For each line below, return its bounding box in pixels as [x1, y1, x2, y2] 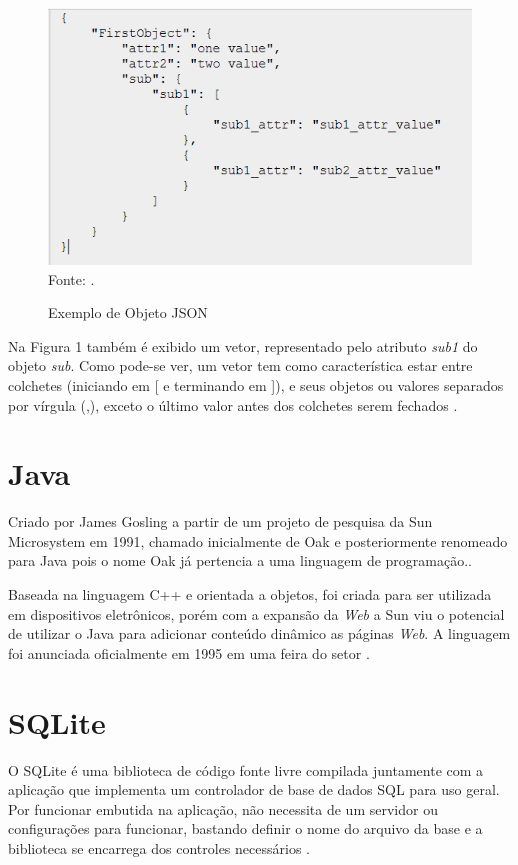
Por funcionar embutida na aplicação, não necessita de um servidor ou [8, 798, 438, 819]
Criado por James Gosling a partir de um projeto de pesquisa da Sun [8, 511, 433, 532]
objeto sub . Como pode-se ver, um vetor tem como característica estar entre [8, 355, 473, 376]
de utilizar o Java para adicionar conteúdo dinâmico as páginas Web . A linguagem [8, 623, 511, 644]
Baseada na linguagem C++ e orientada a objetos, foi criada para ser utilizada [8, 584, 492, 605]
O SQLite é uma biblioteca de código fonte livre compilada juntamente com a [8, 759, 484, 780]
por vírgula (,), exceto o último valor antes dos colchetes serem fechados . [8, 394, 458, 415]
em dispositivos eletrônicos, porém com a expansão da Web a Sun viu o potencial [8, 603, 505, 624]
